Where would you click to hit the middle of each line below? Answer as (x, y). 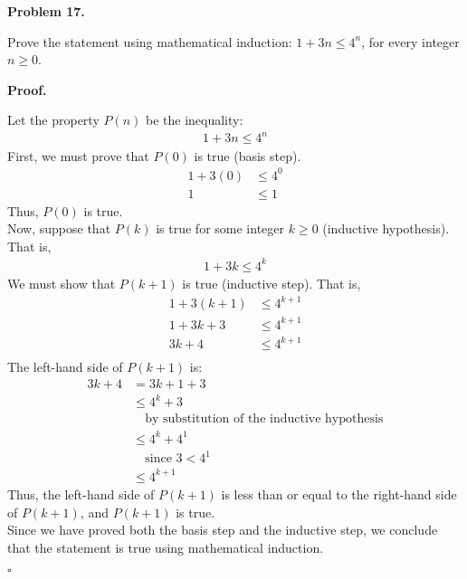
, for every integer (410, 41)
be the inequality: (194, 120)
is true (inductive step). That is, (272, 283)
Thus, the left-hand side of (81, 494)
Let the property (53, 120)
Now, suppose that (59, 228)
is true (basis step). (248, 155)
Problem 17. (46, 11)
